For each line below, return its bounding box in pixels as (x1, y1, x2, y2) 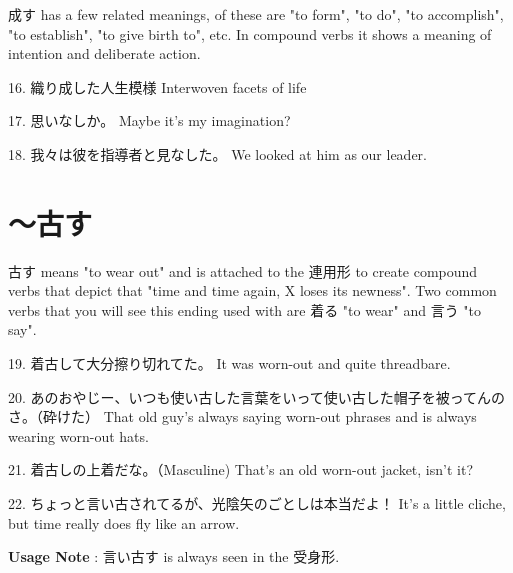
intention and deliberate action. (8, 43, 201, 64)
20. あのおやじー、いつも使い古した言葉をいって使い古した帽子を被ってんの (8, 386, 506, 407)
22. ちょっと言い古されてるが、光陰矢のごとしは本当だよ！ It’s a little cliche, (8, 493, 506, 514)
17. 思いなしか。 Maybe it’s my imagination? (8, 110, 291, 131)
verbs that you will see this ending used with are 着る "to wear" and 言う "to (8, 299, 482, 320)
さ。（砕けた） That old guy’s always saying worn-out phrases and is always (8, 406, 477, 427)
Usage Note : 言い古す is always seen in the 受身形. (8, 546, 340, 567)
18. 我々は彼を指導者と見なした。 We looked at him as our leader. (8, 143, 427, 164)
